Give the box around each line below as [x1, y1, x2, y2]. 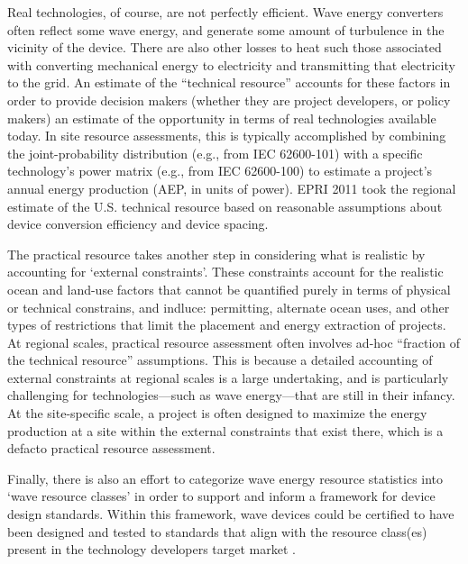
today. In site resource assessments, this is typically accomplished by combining [7, 126, 446, 145]
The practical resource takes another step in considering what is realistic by [7, 244, 426, 263]
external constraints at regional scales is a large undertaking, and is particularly [7, 368, 449, 387]
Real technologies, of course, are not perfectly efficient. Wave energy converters [7, 3, 444, 21]
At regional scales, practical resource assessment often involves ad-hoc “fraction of [7, 332, 461, 351]
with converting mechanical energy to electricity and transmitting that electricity [7, 55, 455, 74]
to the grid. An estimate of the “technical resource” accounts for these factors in [7, 73, 451, 92]
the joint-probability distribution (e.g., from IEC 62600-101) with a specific [7, 143, 423, 162]
